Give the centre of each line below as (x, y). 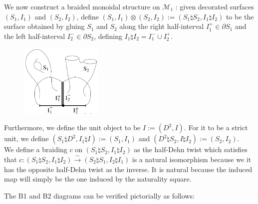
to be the (240, 16)
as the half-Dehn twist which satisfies (191, 149)
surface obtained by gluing (44, 26)
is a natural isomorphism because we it (192, 159)
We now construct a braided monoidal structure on (82, 6)
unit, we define (26, 138)
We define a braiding (36, 149)
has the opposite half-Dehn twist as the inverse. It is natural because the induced (128, 169)
